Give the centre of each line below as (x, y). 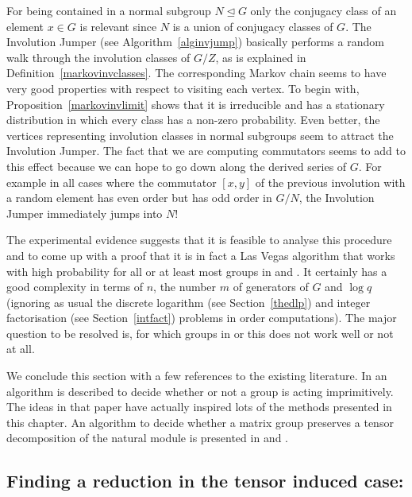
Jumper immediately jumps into (85, 213)
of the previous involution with (330, 182)
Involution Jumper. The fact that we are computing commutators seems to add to (206, 151)
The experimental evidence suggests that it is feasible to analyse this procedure (199, 240)
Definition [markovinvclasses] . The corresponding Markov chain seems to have (196, 73)
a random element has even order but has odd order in (139, 198)
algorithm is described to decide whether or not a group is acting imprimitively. (200, 391)
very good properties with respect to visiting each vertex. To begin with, (183, 88)
